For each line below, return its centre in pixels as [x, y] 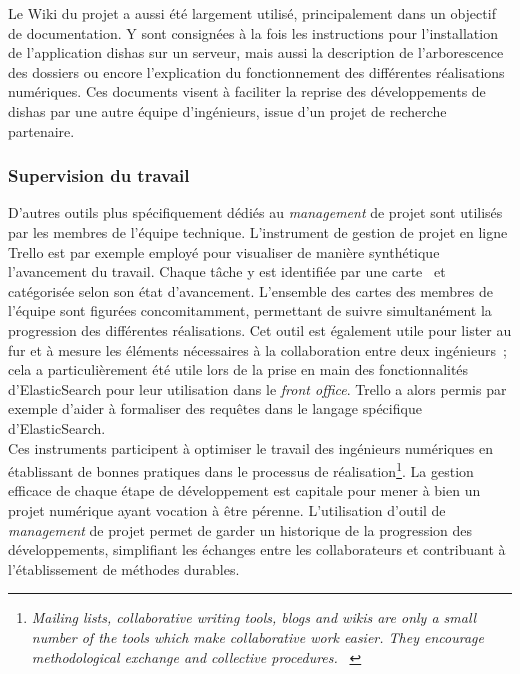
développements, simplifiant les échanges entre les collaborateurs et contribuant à [257, 549]
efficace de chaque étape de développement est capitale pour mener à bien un [244, 490]
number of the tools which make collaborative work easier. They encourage [257, 636]
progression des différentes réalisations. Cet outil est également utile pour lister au [260, 329]
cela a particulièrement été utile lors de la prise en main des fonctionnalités [238, 369]
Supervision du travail [99, 175]
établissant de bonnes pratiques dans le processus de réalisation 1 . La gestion [241, 469]
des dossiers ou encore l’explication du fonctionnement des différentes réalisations [256, 71]
